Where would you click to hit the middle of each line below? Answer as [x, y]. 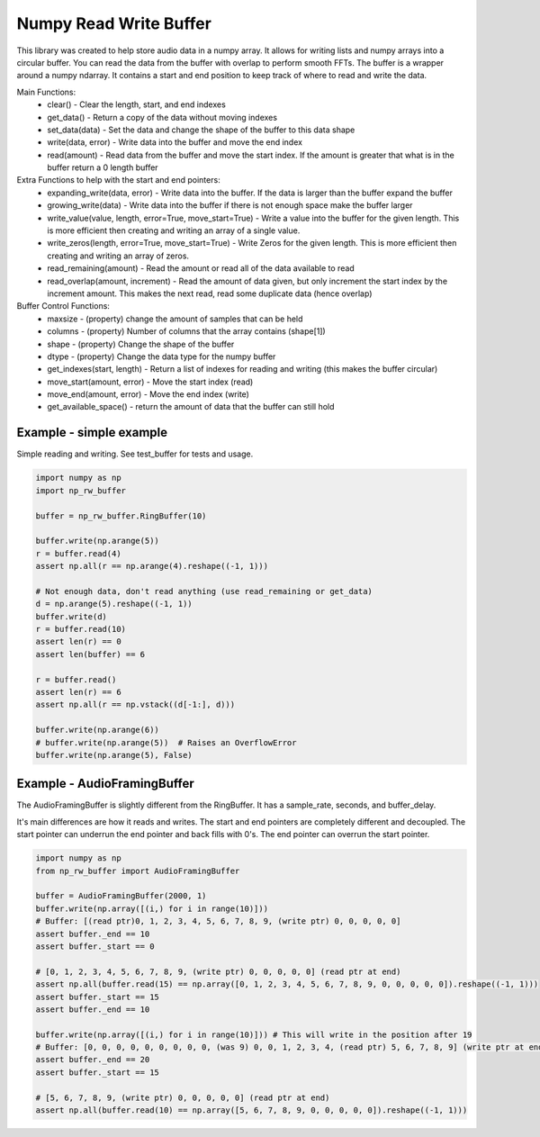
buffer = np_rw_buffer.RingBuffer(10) [121, 516]
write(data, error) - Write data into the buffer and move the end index [175, 142]
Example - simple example [92, 433]
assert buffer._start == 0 [95, 946]
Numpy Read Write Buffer [114, 23]
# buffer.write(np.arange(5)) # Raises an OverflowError [166, 742]
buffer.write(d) [72, 616]
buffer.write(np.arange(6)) [97, 730]
